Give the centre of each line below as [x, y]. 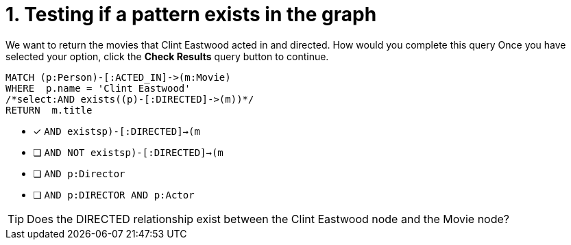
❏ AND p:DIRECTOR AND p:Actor [114, 194]
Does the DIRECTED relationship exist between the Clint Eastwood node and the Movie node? [268, 219]
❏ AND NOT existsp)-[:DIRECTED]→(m [128, 152]
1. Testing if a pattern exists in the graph [191, 14]
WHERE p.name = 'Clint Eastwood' [98, 88]
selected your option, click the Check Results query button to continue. [167, 56]
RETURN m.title [49, 110]
